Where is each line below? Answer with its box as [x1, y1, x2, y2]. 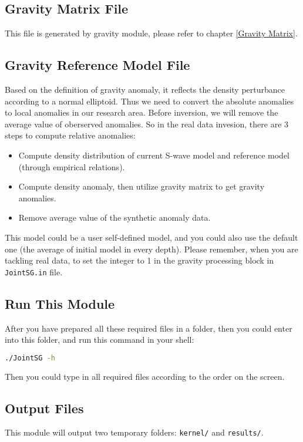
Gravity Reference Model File [5, 56, 190, 74]
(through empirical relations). [18, 160, 125, 173]
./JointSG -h [5, 353, 55, 362]
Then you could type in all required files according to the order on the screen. [5, 370, 285, 382]
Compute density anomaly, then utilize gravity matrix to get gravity [18, 180, 265, 193]
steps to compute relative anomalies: [5, 129, 136, 141]
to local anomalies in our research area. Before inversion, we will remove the [5, 106, 278, 119]
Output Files [5, 399, 84, 417]
